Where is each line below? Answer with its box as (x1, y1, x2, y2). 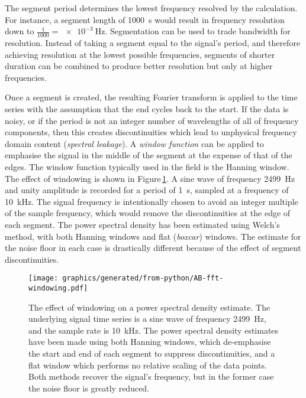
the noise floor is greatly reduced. (28, 381, 150, 394)
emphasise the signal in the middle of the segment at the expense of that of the (5, 149, 292, 161)
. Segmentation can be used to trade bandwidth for (105, 25, 291, 37)
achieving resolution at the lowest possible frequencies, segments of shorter (5, 48, 275, 60)
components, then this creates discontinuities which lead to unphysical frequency (5, 126, 297, 138)
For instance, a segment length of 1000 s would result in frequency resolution (5, 13, 285, 25)
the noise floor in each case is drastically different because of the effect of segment (5, 242, 301, 254)
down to (5, 25, 34, 37)
